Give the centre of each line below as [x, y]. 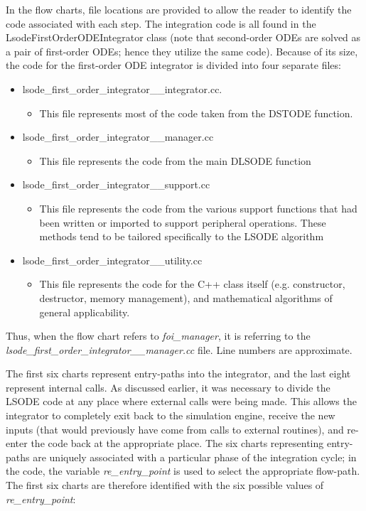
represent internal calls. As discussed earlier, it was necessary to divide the [168, 387]
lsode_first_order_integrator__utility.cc [112, 260]
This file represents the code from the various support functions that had [198, 208]
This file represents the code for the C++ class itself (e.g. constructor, [192, 284]
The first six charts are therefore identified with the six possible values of [165, 485]
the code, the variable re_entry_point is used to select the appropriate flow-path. [183, 471]
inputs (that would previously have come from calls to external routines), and [175, 429]
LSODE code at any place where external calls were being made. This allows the [181, 401]
